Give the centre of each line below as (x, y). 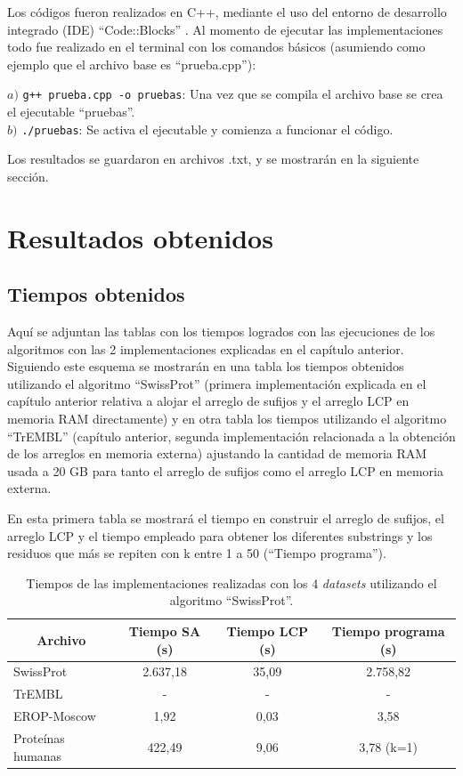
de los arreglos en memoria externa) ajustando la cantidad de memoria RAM (217, 453)
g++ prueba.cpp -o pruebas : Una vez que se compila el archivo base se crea (233, 94)
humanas (38, 755)
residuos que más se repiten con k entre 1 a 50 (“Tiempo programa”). (197, 553)
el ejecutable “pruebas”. (71, 112)
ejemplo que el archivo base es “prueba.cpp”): (132, 64)
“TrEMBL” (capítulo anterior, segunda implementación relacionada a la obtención (231, 436)
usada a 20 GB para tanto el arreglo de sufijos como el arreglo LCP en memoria (225, 470)
